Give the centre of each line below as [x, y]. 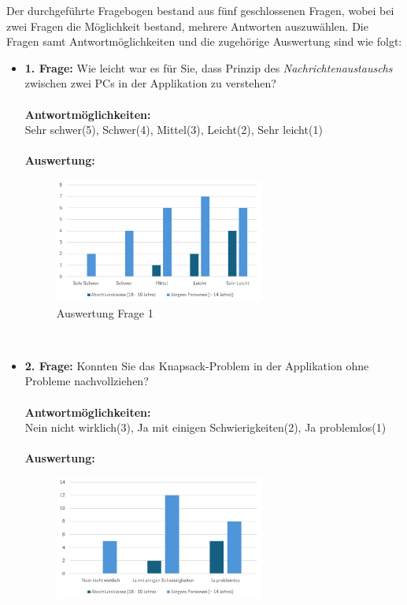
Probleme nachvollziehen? [87, 381]
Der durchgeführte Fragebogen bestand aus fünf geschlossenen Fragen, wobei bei [200, 10]
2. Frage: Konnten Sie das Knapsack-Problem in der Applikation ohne [197, 365]
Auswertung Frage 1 [105, 312]
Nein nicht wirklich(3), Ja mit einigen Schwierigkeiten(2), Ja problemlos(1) [205, 427]
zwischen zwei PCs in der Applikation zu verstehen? [150, 83]
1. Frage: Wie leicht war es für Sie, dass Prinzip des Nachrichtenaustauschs [209, 67]
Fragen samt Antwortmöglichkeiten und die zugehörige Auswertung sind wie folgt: [204, 41]
